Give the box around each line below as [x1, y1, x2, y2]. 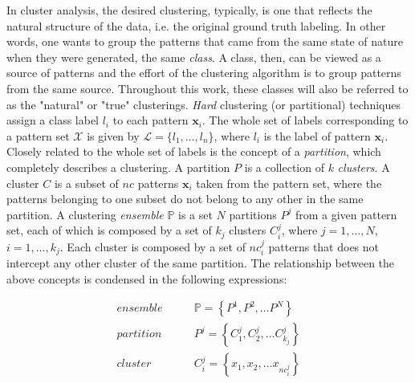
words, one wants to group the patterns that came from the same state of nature [6, 33, 404, 50]
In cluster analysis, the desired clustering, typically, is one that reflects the [6, 2, 372, 18]
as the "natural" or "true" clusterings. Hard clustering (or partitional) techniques [6, 96, 401, 112]
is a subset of [54, 174, 119, 191]
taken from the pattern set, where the [196, 174, 382, 191]
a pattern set [6, 127, 70, 144]
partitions [229, 206, 277, 222]
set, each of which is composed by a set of [6, 222, 212, 238]
